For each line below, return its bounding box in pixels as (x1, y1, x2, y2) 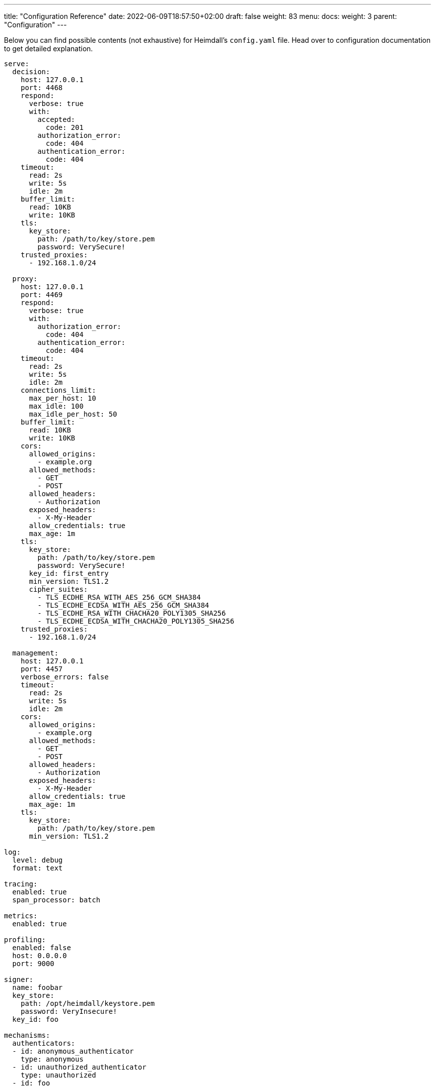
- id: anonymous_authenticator (12, 1047, 134, 1055)
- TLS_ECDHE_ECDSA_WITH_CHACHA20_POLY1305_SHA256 (37, 617, 234, 625)
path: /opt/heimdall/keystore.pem (20, 999, 155, 1007)
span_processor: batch (12, 896, 100, 904)
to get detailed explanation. (4, 44, 93, 53)
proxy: (12, 275, 38, 283)
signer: (4, 976, 34, 983)
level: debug (12, 856, 63, 864)
